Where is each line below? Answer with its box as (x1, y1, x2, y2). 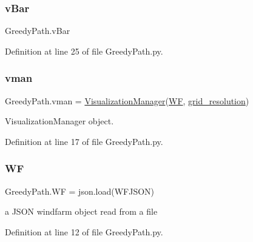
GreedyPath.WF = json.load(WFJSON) (5, 184, 155, 197)
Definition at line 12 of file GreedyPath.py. (5, 225, 163, 238)
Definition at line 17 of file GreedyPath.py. (5, 135, 163, 147)
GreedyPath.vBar (5, 24, 70, 37)
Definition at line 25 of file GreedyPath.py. (5, 44, 163, 57)
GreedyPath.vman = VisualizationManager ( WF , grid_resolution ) (5, 94, 249, 107)
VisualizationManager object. (5, 115, 114, 127)
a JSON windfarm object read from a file (5, 205, 158, 218)
